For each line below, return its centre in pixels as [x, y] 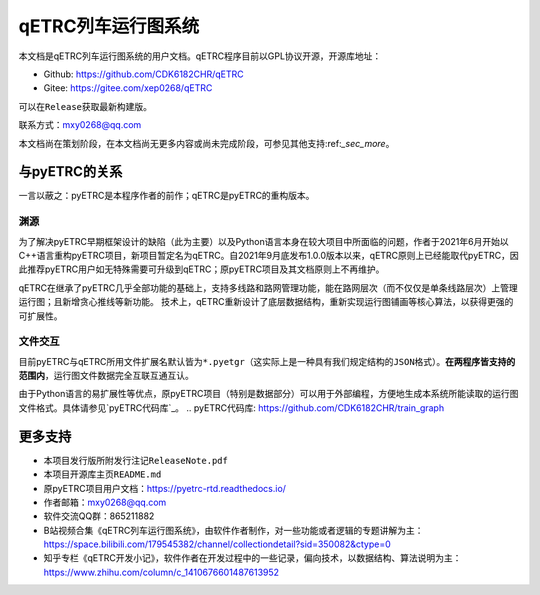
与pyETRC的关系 [70, 171]
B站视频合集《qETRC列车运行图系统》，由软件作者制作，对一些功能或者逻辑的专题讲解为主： [233, 530]
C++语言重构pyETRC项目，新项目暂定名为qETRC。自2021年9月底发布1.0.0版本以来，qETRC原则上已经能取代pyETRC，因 [268, 255]
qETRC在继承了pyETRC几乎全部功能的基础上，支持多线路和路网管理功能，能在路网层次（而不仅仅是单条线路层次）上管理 [268, 287]
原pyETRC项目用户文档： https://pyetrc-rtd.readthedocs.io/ [165, 488]
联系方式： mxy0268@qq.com [80, 125]
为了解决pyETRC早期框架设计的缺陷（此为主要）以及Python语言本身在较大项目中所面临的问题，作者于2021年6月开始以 [263, 241]
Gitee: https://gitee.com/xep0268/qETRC [128, 88]
